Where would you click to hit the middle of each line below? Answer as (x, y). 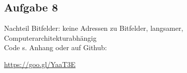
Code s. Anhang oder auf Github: (56, 47)
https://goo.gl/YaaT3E (40, 64)
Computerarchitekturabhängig (50, 37)
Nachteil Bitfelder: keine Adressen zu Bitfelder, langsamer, (94, 28)
